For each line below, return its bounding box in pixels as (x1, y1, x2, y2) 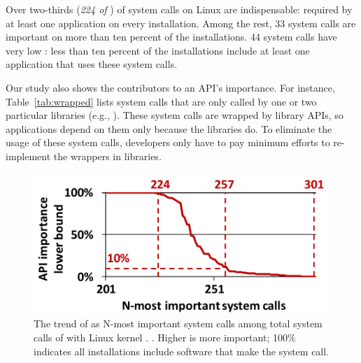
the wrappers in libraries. (53, 148, 162, 163)
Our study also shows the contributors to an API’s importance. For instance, (6, 80, 335, 94)
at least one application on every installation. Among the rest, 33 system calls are (6, 15, 356, 30)
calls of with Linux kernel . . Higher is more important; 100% (34, 329, 296, 344)
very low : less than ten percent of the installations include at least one (6, 43, 310, 57)
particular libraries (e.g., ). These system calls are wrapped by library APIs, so (6, 108, 344, 122)
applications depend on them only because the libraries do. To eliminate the (6, 121, 332, 136)
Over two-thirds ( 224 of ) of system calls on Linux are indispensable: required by (6, 2, 353, 16)
